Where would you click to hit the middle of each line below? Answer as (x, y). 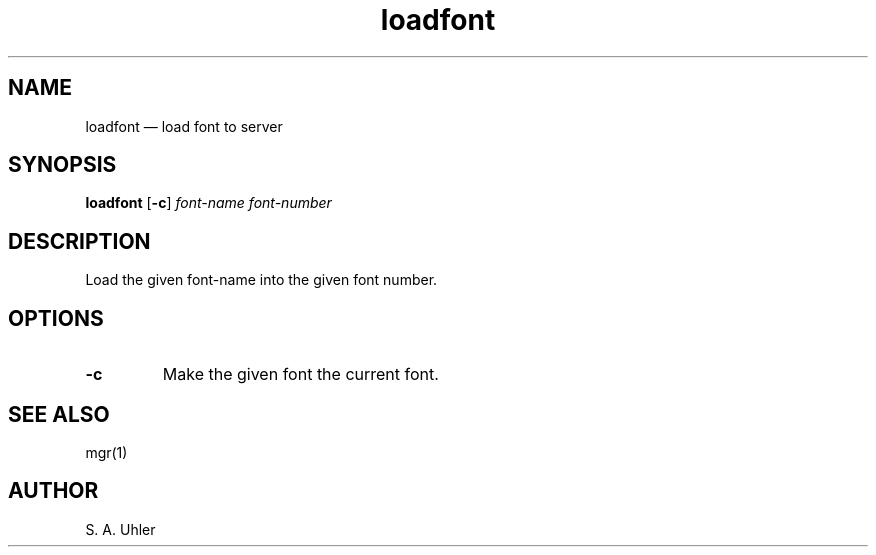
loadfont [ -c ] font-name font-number (208, 203)
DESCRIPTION (79, 241)
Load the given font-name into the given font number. (261, 280)
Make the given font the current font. (300, 374)
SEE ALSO (59, 414)
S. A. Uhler (120, 529)
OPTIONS (56, 318)
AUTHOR (53, 491)
